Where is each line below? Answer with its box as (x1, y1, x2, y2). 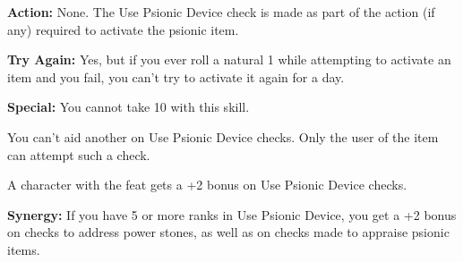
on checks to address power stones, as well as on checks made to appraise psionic (7, 223, 450, 241)
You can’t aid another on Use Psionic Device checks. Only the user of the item (7, 127, 439, 146)
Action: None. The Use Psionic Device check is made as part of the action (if (7, 3, 435, 21)
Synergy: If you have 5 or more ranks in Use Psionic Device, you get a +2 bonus (7, 205, 457, 224)
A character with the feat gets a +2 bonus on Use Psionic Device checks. (7, 175, 407, 194)
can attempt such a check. (7, 145, 150, 164)
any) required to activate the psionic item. (7, 20, 239, 38)
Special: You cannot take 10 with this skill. (7, 97, 250, 116)
